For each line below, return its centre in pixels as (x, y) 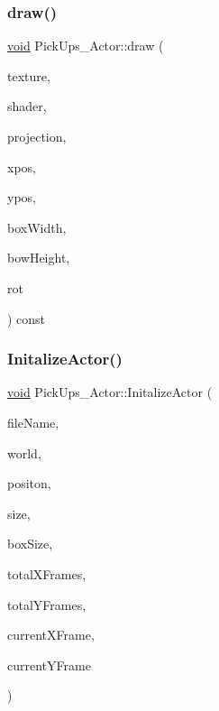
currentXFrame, (51, 635)
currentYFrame (49, 665)
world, (24, 452)
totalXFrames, (47, 573)
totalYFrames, (47, 604)
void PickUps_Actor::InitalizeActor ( (110, 392)
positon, (29, 483)
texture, (29, 75)
